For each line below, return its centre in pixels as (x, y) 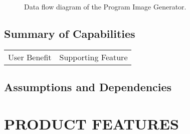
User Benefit (30, 57)
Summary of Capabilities (70, 33)
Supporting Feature (93, 57)
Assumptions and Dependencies (88, 87)
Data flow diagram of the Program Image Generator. (105, 6)
